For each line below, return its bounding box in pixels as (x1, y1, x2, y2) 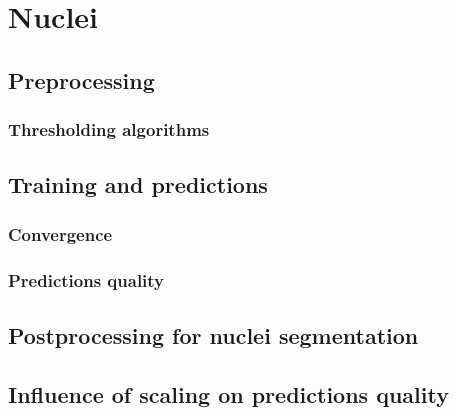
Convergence (8, 221, 113, 246)
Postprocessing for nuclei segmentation (8, 319, 419, 350)
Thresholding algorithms (8, 117, 210, 142)
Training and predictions (8, 169, 268, 200)
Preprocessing (8, 64, 155, 95)
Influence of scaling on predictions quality (8, 378, 449, 409)
